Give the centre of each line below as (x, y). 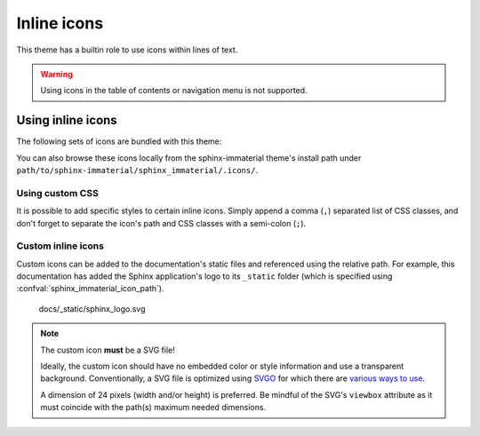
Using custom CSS (58, 193)
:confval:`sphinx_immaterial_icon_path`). (90, 289)
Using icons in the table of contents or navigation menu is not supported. (174, 91)
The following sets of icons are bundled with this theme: (119, 141)
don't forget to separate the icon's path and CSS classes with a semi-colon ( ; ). (161, 223)
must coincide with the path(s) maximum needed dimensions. (153, 408)
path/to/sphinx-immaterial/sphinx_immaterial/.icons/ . (137, 170)
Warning (56, 74)
